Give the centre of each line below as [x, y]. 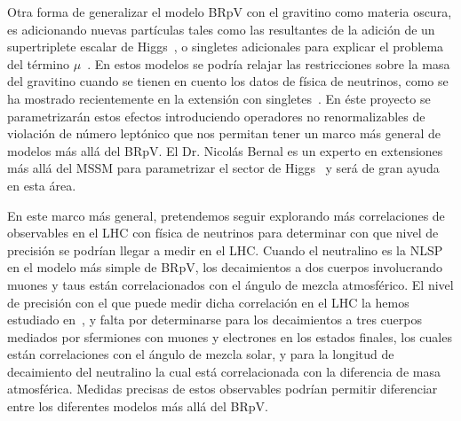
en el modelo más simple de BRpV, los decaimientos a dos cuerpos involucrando [225, 267]
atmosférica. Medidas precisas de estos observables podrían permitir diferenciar [223, 389]
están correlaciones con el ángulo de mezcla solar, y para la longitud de [201, 354]
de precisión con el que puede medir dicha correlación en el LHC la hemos [208, 302]
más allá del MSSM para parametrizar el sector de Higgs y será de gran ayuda [223, 168]
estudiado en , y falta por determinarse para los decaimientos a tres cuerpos [215, 320]
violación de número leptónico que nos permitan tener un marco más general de [224, 133]
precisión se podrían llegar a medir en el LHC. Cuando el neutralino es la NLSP [225, 249]
